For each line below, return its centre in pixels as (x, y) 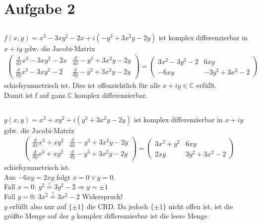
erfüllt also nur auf (38, 206)
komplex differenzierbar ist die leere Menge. (143, 216)
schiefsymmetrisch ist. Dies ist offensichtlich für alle (82, 85)
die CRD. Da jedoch (117, 206)
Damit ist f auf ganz (35, 95)
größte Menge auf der (36, 216)
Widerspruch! (102, 196)
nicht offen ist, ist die (201, 206)
